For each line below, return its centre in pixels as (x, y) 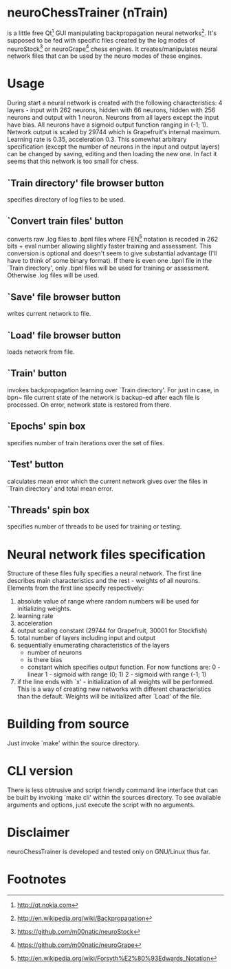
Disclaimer (38, 832)
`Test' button (35, 465)
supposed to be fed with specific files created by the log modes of (101, 40)
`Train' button (37, 373)
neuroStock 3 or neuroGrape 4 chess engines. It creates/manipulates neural (112, 48)
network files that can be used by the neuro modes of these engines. (105, 56)
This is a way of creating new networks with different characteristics (114, 689)
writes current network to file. (49, 314)
